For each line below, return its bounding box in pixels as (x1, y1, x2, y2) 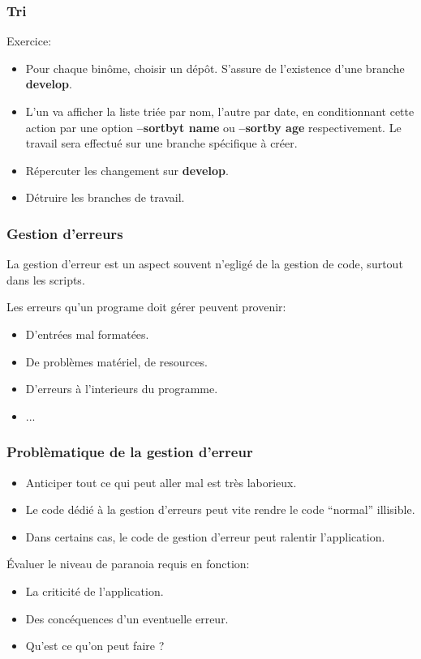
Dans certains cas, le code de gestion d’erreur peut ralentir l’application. (25, 528, 385, 545)
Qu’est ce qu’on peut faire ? (25, 637, 165, 654)
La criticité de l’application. (25, 582, 164, 599)
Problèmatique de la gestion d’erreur (6, 442, 253, 462)
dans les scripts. (6, 271, 85, 288)
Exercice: (6, 32, 52, 49)
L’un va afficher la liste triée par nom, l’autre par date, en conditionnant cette (25, 103, 415, 119)
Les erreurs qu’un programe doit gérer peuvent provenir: (6, 298, 286, 315)
